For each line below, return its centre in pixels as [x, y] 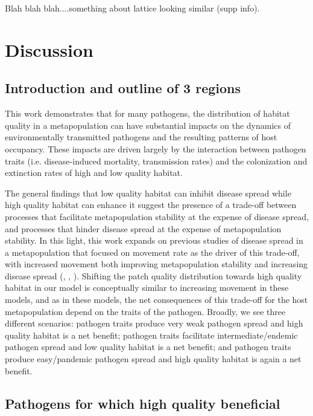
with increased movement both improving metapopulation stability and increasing [156, 264]
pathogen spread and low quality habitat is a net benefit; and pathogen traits [148, 347]
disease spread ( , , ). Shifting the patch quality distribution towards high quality [153, 275]
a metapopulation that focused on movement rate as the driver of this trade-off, [152, 252]
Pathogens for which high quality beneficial [143, 403]
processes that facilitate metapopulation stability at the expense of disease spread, [157, 216]
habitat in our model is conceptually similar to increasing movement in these [147, 288]
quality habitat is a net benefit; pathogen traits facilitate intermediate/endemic [151, 335]
